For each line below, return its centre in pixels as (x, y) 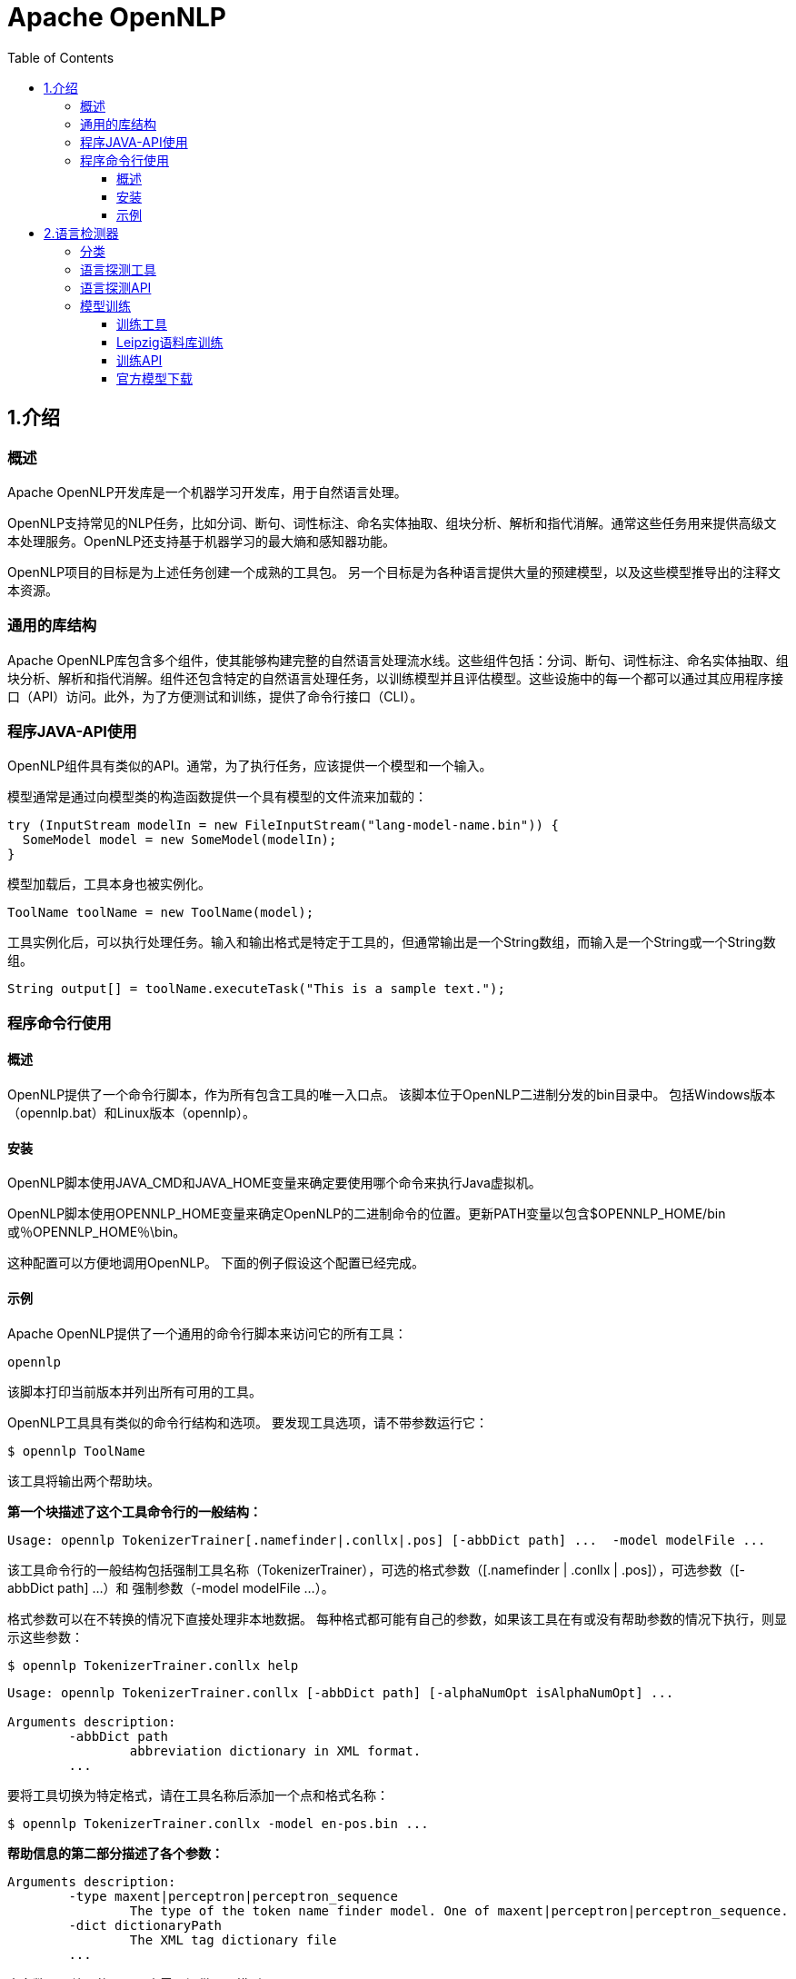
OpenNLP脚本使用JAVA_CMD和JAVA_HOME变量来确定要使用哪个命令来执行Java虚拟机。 (274, 1183)
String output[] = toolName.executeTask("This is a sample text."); (256, 989)
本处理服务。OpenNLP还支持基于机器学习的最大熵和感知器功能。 (202, 541)
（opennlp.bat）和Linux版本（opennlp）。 (131, 1113)
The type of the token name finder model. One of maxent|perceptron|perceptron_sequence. (459, 1910)
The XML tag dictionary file (233, 1939)
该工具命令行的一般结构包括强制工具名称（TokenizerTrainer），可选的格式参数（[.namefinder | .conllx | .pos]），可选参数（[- (376, 1569)
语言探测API (116, 287)
